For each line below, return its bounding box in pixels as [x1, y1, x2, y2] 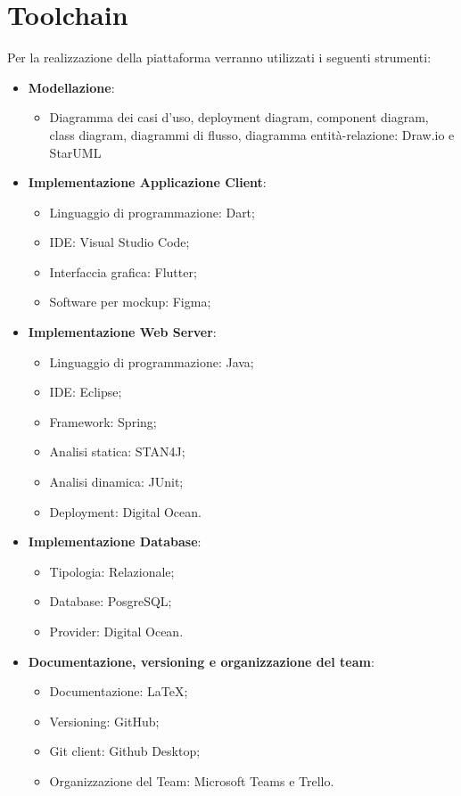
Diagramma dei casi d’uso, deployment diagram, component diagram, [49, 108, 429, 127]
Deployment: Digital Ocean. [49, 502, 202, 521]
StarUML [49, 143, 102, 161]
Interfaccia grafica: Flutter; [49, 262, 197, 281]
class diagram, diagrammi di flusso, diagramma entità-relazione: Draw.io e [49, 125, 455, 144]
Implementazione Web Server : [28, 323, 217, 341]
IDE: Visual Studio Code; [49, 233, 190, 251]
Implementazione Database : [28, 532, 202, 551]
